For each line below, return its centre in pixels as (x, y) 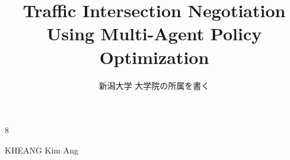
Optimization (154, 57)
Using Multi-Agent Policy (154, 33)
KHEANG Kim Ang (42, 150)
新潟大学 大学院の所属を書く (154, 85)
